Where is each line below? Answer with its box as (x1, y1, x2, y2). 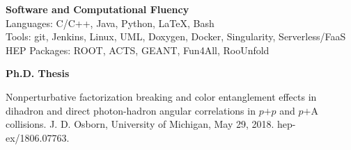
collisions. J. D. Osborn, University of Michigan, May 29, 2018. (6, 117, 274, 131)
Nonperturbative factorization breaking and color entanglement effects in (6, 89, 317, 103)
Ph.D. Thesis (6, 66, 70, 81)
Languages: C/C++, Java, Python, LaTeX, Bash (6, 15, 214, 30)
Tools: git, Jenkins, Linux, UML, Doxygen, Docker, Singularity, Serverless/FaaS (6, 29, 346, 44)
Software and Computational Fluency (6, 2, 189, 16)
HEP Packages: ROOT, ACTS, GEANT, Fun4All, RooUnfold (6, 42, 270, 57)
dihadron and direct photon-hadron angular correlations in (6, 103, 256, 117)
